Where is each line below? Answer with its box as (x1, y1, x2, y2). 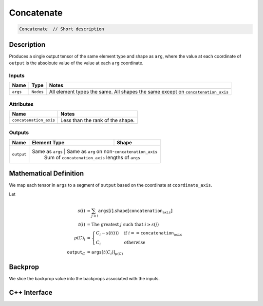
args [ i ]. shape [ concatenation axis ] (98, 208, 173, 214)
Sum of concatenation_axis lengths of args (44, 154, 141, 161)
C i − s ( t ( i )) (95, 230, 119, 237)
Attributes (9, 100, 34, 107)
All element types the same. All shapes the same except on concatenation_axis (49, 88, 229, 95)
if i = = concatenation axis (124, 230, 182, 237)
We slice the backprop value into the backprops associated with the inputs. (9, 276, 160, 282)
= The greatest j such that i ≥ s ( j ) (87, 222, 159, 227)
